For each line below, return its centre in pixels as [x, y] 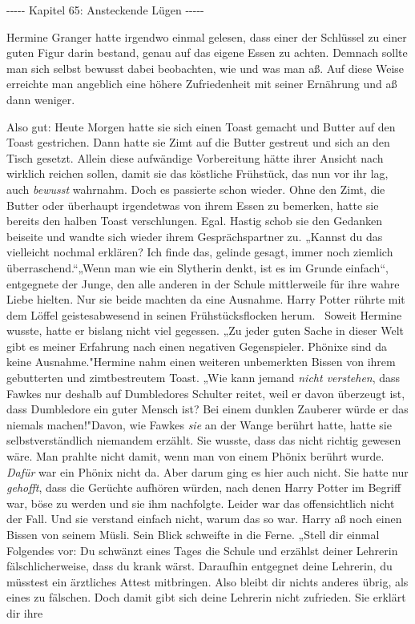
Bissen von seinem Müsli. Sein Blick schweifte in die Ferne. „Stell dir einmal [193, 534]
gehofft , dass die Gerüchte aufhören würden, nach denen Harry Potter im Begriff [204, 487]
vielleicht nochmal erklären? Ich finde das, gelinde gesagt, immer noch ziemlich [200, 252]
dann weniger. [41, 99]
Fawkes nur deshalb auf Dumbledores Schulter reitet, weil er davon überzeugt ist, [206, 393]
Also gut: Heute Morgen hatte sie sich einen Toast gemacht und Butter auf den [201, 126]
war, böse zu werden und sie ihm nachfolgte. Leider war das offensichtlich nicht [201, 503]
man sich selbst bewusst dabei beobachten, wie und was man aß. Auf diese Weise [205, 68]
